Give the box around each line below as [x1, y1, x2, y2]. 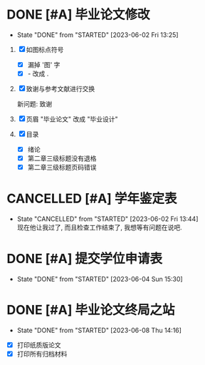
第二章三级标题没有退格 [27, 154, 97, 163]
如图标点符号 [26, 45, 64, 53]
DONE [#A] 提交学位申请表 [6, 251, 163, 267]
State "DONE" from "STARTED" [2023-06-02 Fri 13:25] [16, 30, 179, 39]
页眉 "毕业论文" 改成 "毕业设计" [26, 115, 118, 123]
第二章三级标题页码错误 [27, 163, 97, 172]
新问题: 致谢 [16, 100, 53, 108]
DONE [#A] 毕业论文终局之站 [6, 302, 175, 318]
